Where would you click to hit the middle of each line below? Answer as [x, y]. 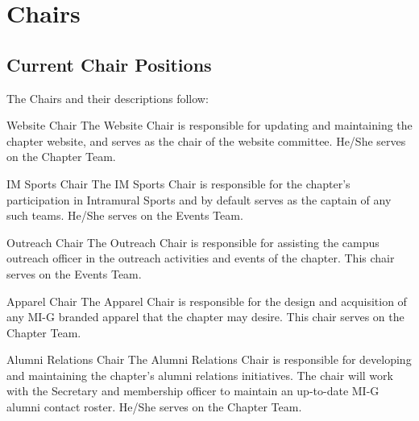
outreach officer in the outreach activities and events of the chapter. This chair [201, 258]
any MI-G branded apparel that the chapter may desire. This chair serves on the [205, 317]
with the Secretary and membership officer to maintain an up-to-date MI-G [193, 391]
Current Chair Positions [109, 64]
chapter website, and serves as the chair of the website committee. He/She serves [206, 140]
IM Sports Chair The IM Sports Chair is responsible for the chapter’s [178, 183]
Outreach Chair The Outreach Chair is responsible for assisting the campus [193, 242]
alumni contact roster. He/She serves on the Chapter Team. [154, 407]
